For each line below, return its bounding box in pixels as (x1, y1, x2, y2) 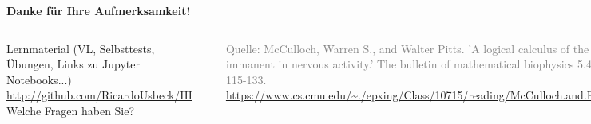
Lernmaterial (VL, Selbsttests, (6, 40, 155, 56)
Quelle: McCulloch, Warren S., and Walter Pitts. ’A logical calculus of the (225, 40, 589, 56)
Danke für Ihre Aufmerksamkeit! (6, 2, 191, 18)
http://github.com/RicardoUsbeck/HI (6, 87, 192, 103)
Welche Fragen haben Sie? (6, 102, 135, 118)
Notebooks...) (6, 71, 72, 87)
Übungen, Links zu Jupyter (6, 56, 140, 72)
